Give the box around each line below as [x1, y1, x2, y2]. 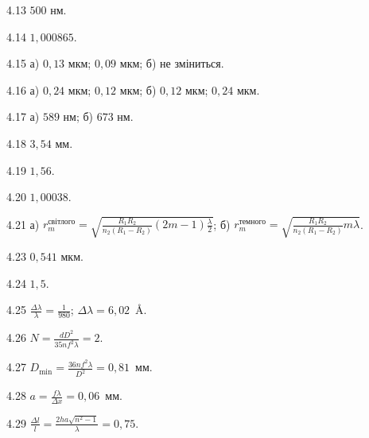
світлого [48, 218, 76, 227]
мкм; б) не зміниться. [119, 55, 224, 72]
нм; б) [63, 108, 94, 125]
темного [239, 218, 266, 227]
